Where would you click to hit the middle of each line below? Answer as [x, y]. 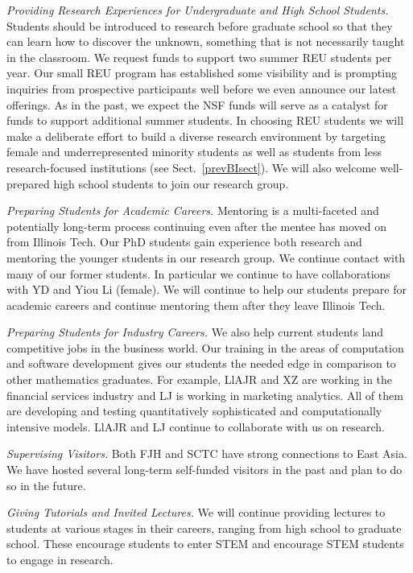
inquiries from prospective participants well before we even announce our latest [202, 88]
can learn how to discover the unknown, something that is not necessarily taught [206, 41]
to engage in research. [60, 559]
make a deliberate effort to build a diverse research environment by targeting [196, 136]
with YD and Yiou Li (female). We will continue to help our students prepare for [206, 289]
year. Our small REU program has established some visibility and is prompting [202, 73]
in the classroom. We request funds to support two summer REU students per [199, 57]
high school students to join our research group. [171, 183]
